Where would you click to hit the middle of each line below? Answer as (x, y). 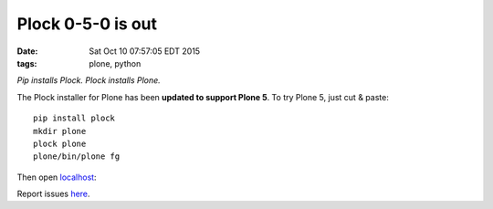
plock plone (60, 143)
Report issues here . (53, 194)
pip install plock (74, 118)
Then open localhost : (57, 177)
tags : (27, 63)
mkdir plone (60, 131)
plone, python (115, 63)
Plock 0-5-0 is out (87, 24)
